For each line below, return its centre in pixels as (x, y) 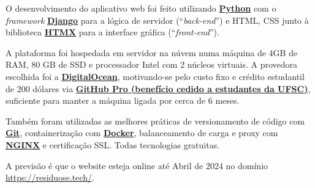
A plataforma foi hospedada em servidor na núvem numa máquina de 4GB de (152, 52)
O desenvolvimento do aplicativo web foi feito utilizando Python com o (141, 8)
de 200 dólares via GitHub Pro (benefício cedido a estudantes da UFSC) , (158, 88)
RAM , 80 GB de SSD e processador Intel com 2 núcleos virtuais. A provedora (152, 64)
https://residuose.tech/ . (50, 177)
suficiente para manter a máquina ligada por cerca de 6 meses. (123, 100)
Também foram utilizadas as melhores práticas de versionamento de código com (155, 121)
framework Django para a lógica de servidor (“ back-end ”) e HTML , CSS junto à (157, 20)
